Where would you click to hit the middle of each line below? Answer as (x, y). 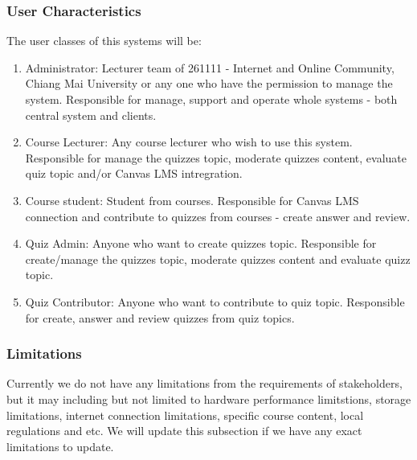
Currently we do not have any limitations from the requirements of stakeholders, (204, 383)
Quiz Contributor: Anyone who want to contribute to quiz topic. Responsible (215, 301)
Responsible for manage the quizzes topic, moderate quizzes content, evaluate (216, 157)
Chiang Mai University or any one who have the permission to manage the (209, 83)
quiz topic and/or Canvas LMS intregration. (134, 173)
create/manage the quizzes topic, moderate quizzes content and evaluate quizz (218, 259)
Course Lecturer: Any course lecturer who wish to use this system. (189, 142)
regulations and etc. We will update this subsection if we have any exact (184, 431)
